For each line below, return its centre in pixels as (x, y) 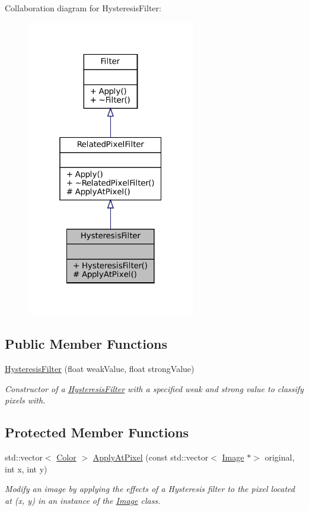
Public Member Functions (86, 344)
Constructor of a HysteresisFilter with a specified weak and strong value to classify (154, 388)
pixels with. (25, 400)
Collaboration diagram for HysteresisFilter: (83, 8)
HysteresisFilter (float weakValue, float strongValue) (100, 369)
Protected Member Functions (97, 432)
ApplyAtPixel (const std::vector (151, 457)
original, (280, 457)
